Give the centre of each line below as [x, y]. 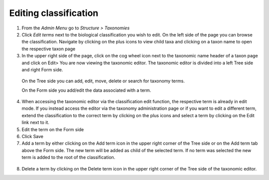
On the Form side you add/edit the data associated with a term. [86, 90]
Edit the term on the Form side [53, 129]
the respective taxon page [49, 49]
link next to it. [36, 123]
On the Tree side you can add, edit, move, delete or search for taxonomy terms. [103, 81]
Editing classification [54, 13]
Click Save [33, 137]
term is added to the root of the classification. [68, 158]
